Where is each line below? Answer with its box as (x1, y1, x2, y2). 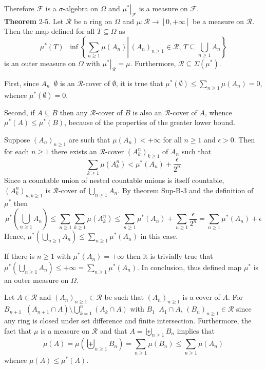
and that (100, 325, 127, 336)
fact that (4, 325, 32, 336)
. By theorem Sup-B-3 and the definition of (118, 184, 254, 195)
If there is (4, 251, 35, 261)
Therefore (4, 3, 34, 13)
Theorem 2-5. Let (4, 15, 64, 26)
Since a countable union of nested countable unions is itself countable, (4, 175, 224, 186)
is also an (132, 107, 162, 117)
